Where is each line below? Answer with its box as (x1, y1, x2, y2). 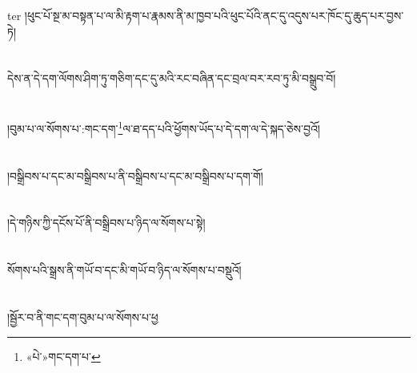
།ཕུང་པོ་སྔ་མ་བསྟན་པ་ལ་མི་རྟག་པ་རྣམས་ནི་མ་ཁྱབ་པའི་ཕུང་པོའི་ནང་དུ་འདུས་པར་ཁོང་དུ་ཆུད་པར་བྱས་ (24, 7, 404, 23)
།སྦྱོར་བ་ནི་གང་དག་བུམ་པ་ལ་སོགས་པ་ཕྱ (7, 308, 158, 325)
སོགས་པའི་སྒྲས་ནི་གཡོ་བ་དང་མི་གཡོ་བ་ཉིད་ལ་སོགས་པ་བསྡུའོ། (7, 262, 242, 278)
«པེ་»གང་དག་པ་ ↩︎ (26, 347, 101, 364)
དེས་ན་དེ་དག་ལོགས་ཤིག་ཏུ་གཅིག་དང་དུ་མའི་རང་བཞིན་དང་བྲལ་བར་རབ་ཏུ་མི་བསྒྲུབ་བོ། (7, 70, 336, 87)
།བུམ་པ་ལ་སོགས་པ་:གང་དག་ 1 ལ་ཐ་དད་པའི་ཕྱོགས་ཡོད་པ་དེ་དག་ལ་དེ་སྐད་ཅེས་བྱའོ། (7, 118, 320, 136)
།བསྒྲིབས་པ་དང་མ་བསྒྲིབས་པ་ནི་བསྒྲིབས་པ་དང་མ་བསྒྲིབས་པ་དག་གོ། (7, 167, 263, 184)
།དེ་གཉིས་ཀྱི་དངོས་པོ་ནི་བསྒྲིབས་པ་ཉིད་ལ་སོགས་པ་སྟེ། (7, 214, 206, 231)
